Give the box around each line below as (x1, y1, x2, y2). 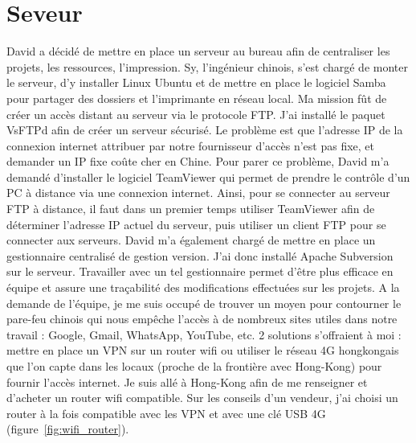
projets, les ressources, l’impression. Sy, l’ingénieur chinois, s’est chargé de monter (6, 58, 408, 75)
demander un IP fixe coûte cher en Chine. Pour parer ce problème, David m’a (6, 153, 389, 170)
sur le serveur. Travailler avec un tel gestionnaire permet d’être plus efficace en (6, 263, 394, 280)
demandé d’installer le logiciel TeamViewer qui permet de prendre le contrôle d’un (6, 168, 410, 185)
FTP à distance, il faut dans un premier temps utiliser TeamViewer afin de (6, 200, 375, 217)
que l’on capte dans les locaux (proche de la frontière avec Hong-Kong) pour (6, 358, 382, 374)
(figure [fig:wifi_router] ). (6, 420, 129, 437)
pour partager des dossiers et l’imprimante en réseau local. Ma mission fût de (6, 89, 387, 106)
